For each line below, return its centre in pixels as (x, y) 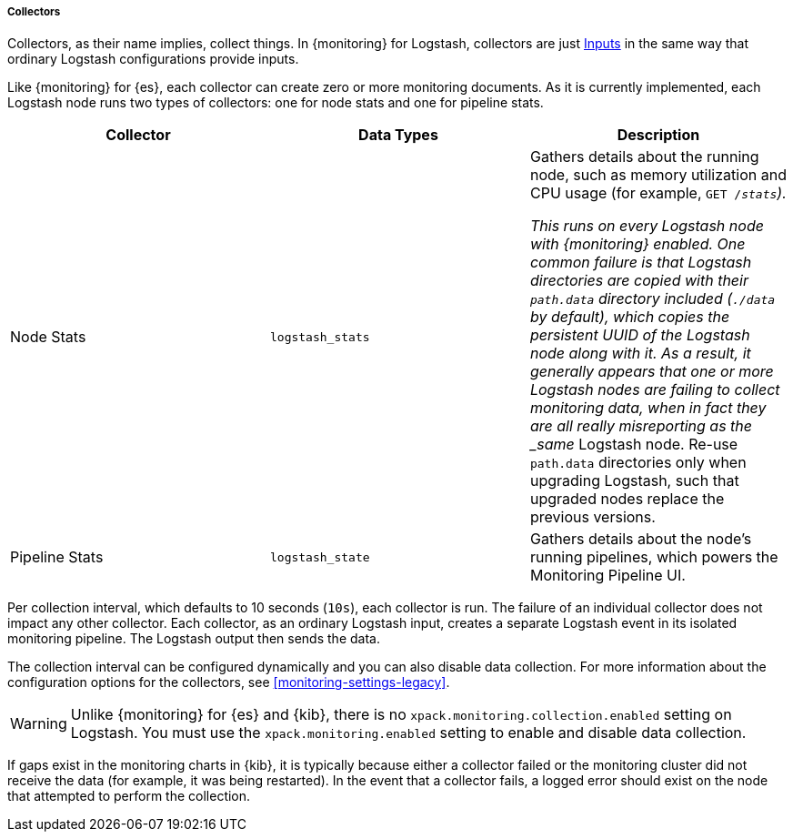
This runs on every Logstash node (647, 226)
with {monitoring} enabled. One (637, 244)
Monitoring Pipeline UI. (607, 576)
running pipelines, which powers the (654, 557)
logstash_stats (320, 337)
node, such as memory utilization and (658, 175)
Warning (39, 724)
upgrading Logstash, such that (634, 481)
